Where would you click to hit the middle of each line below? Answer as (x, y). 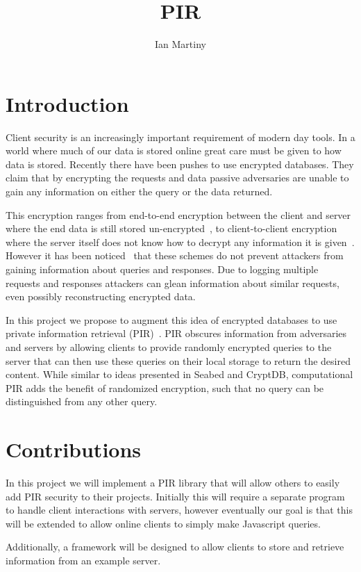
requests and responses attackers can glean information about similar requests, (173, 283)
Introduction (67, 103)
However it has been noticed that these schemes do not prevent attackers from (175, 255)
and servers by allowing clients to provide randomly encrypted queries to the (169, 346)
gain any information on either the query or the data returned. (139, 191)
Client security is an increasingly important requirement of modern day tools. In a (180, 137)
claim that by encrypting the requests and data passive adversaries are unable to (177, 178)
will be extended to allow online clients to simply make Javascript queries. (163, 523)
